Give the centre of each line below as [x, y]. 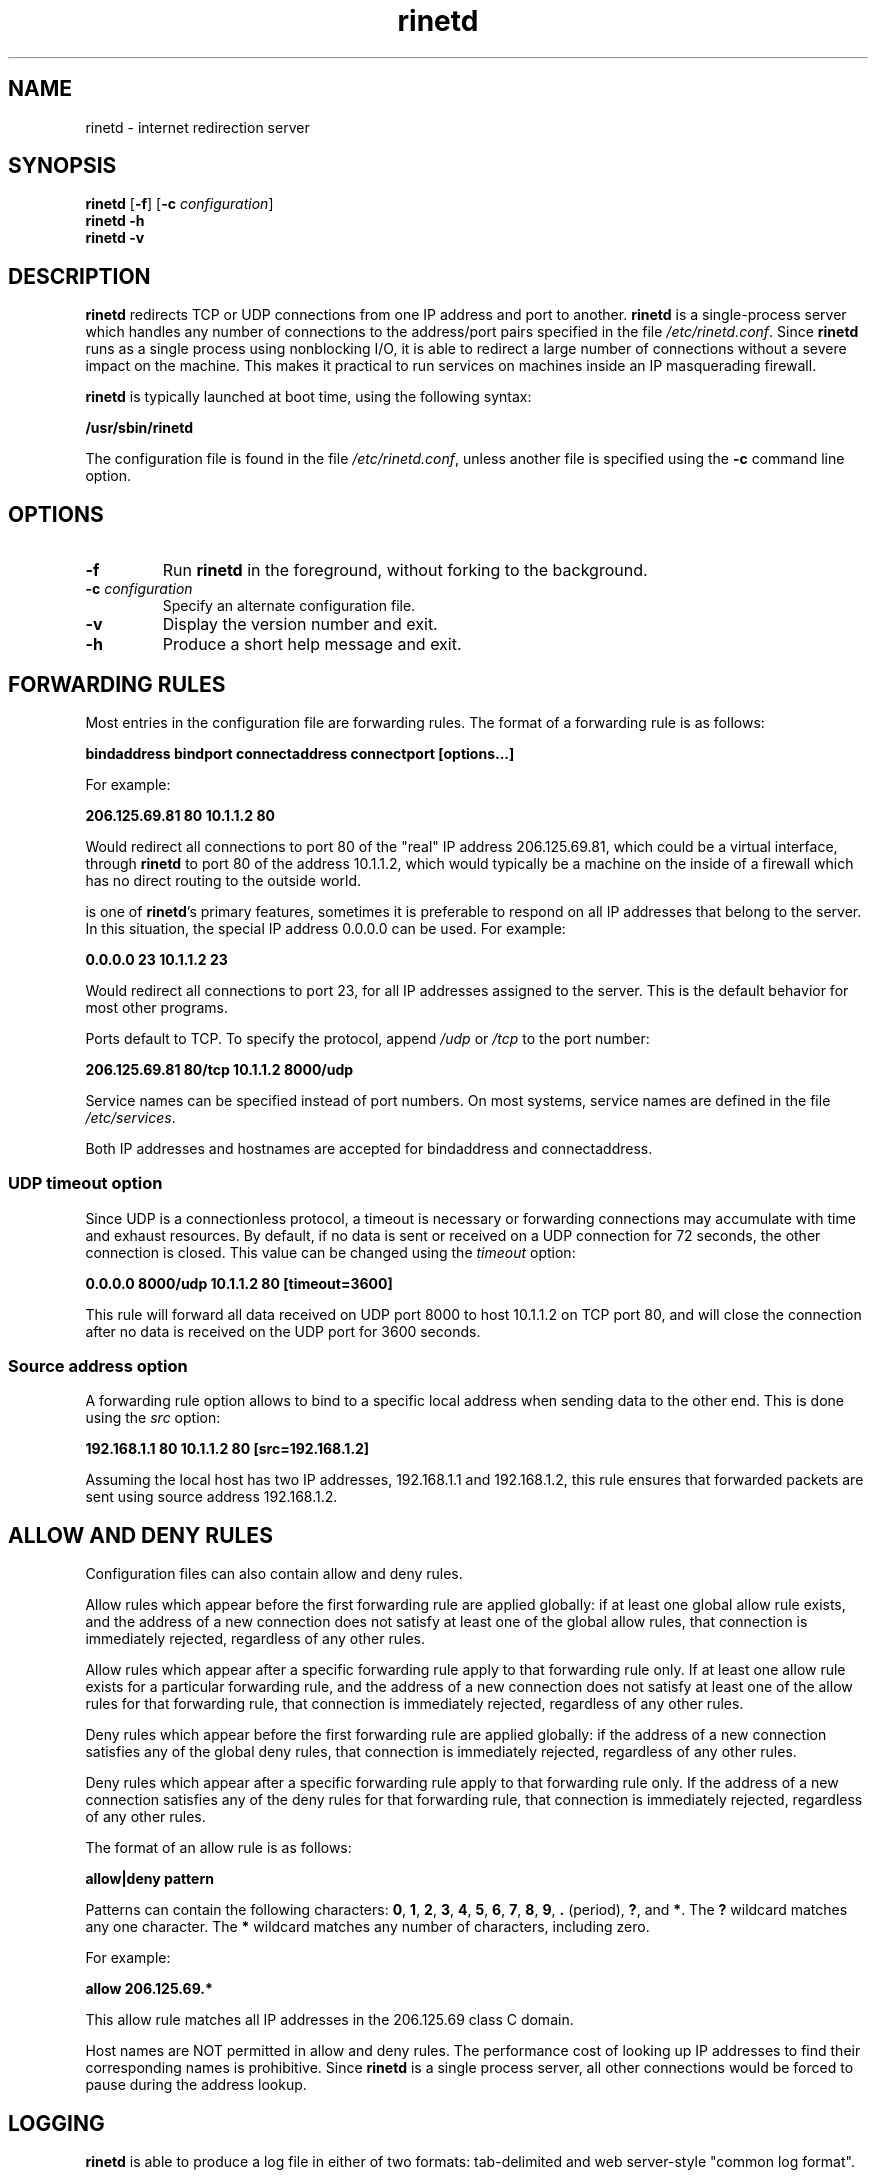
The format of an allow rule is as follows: [218, 1848]
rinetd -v [115, 238]
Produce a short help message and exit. [312, 644]
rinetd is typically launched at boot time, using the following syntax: [308, 397]
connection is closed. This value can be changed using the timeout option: [330, 1252]
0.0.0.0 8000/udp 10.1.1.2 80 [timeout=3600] [239, 1283]
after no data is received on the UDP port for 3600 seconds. [283, 1331]
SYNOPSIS [62, 166]
